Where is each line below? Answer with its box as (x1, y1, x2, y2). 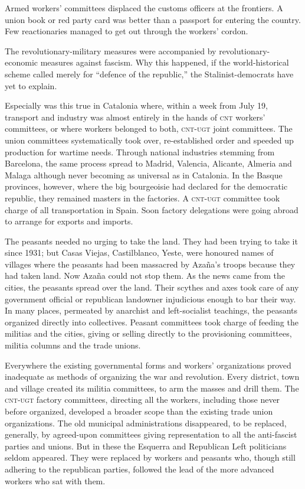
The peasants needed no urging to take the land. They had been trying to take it (5, 234, 298, 247)
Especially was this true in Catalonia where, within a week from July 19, (5, 99, 268, 112)
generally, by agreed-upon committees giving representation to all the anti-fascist (5, 428, 297, 441)
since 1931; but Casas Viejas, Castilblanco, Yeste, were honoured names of (5, 246, 274, 259)
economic (5, 56, 38, 69)
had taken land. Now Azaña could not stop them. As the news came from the (5, 269, 286, 282)
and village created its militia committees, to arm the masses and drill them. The (5, 382, 299, 394)
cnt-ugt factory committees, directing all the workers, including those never (5, 393, 280, 406)
